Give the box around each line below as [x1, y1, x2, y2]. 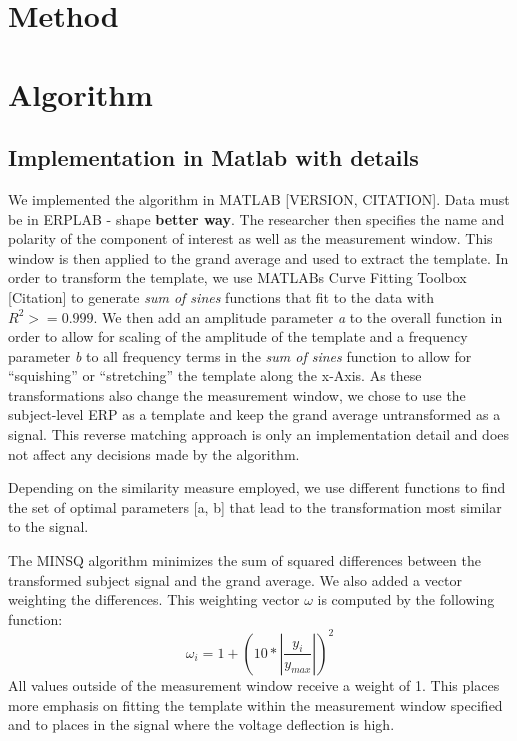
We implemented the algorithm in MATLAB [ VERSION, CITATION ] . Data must [8, 188, 510, 209]
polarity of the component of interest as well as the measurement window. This [8, 228, 493, 249]
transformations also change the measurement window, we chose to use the [8, 384, 466, 405]
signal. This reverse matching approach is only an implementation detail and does [8, 424, 510, 445]
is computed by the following [317, 589, 495, 610]
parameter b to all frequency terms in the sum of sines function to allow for [8, 345, 472, 366]
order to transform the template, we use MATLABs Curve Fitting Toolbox [8, 267, 467, 288]
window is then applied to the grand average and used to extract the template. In [8, 247, 509, 268]
